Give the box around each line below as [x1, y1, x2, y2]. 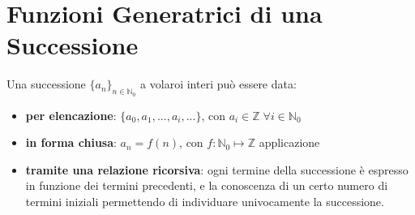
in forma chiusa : [25, 134, 117, 151]
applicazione [259, 134, 320, 151]
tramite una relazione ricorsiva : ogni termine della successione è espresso [25, 161, 409, 178]
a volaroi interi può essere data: [140, 75, 297, 92]
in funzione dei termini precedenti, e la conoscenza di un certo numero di [25, 177, 388, 194]
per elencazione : [25, 106, 117, 123]
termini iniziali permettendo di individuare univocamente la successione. [25, 192, 384, 209]
